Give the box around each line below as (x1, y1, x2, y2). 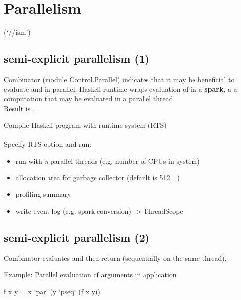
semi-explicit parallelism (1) (4, 51, 150, 66)
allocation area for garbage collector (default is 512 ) (15, 172, 180, 182)
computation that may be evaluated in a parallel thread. (4, 93, 175, 104)
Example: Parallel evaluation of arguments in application (4, 269, 177, 280)
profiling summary (15, 189, 71, 199)
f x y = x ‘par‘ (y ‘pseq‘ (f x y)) (4, 286, 100, 296)
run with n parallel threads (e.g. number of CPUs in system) (15, 156, 200, 166)
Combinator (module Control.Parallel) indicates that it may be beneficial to (4, 74, 235, 84)
